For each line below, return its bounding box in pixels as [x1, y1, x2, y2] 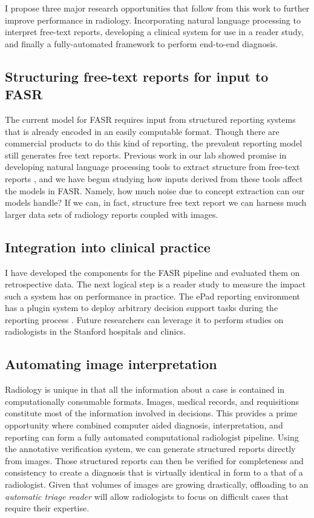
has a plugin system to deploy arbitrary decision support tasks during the [5, 301, 278, 314]
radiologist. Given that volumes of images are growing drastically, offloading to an [5, 478, 309, 491]
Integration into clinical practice [5, 237, 211, 256]
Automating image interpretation [5, 355, 217, 373]
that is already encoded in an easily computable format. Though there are [5, 125, 280, 137]
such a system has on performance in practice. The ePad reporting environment [5, 289, 300, 302]
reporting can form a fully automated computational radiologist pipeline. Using [5, 430, 299, 443]
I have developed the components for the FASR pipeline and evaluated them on [5, 266, 300, 278]
